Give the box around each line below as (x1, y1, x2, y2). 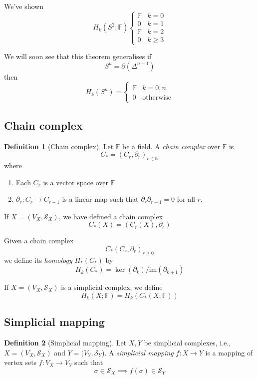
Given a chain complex (4, 235, 74, 246)
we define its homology (4, 254, 72, 265)
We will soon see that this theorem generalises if (4, 51, 152, 62)
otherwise (142, 94, 171, 102)
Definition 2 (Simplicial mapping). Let (4, 337, 127, 348)
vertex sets (4, 357, 37, 367)
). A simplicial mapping (101, 347, 174, 357)
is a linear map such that (62, 194, 139, 204)
